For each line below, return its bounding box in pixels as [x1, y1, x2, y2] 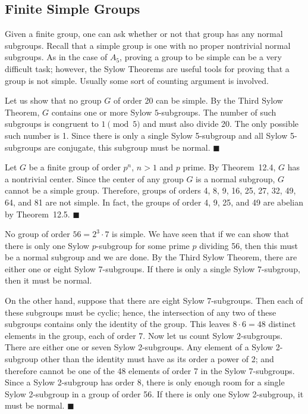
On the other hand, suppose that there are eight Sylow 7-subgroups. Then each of [5, 294, 303, 307]
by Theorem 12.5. [5, 207, 70, 220]
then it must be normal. [5, 274, 92, 287]
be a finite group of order [29, 161, 121, 173]
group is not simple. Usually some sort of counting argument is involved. [5, 74, 269, 86]
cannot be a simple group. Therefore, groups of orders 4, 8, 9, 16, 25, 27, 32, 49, [5, 184, 296, 197]
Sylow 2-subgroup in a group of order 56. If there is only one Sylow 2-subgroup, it [5, 387, 304, 400]
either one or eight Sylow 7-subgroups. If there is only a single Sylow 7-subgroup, [5, 262, 300, 275]
